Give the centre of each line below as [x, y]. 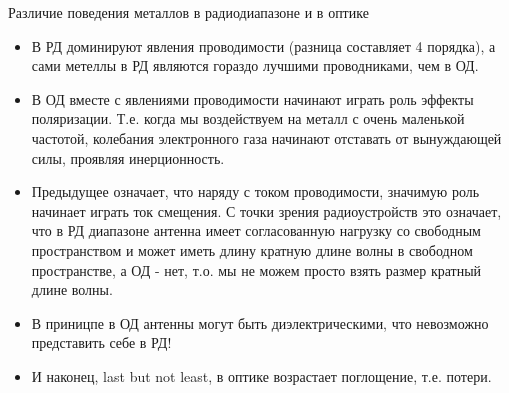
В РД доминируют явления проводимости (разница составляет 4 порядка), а [263, 45]
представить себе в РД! [101, 342]
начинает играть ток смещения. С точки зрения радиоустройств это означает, [266, 210]
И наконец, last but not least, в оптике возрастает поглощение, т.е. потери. [261, 375]
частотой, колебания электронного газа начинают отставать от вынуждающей [266, 137]
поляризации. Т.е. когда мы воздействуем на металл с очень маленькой [248, 118]
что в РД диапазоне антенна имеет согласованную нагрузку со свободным [256, 230]
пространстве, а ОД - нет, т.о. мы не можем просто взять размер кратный [256, 269]
